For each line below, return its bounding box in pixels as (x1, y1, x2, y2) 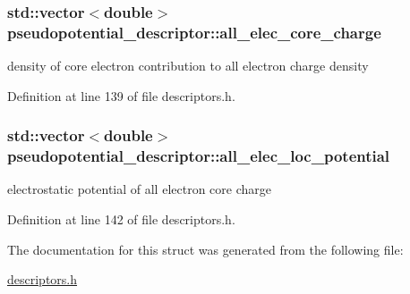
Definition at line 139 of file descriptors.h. (7, 86, 235, 105)
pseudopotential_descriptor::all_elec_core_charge (7, 21, 381, 43)
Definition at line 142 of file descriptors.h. (7, 210, 235, 229)
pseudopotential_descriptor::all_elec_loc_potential (7, 145, 390, 167)
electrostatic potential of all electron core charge (7, 180, 271, 198)
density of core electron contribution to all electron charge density (7, 56, 369, 75)
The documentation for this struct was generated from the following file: (7, 239, 404, 258)
